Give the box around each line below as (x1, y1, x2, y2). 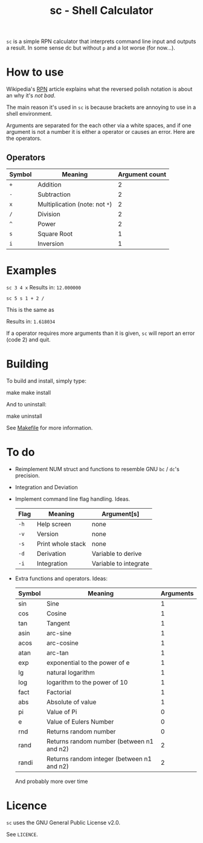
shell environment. (6, 110, 53, 117)
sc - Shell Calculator (50, 4, 153, 18)
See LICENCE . (6, 830, 38, 838)
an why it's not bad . (6, 92, 56, 99)
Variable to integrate (91, 559, 149, 567)
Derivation (36, 549, 66, 558)
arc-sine (46, 629, 72, 637)
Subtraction (37, 190, 71, 199)
